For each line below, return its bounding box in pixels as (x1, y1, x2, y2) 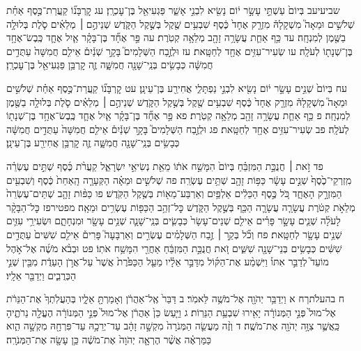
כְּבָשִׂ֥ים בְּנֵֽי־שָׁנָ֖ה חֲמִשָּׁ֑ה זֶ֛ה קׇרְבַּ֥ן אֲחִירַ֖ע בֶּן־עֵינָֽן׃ (6, 135, 180, 150)
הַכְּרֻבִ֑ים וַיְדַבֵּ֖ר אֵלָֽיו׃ (6, 267, 77, 282)
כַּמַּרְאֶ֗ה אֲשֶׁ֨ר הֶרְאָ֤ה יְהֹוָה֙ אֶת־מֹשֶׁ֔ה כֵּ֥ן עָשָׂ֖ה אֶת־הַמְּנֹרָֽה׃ (6, 332, 212, 347)
